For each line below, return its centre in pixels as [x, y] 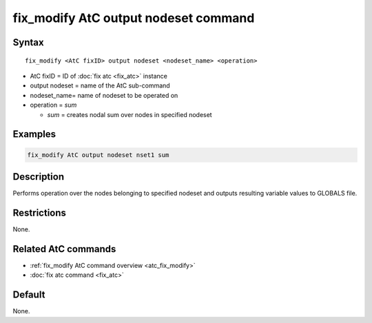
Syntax [28, 42]
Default [29, 295]
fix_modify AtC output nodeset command [134, 18]
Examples [34, 134]
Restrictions [40, 212]
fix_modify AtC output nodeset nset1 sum [98, 155]
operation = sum [53, 105]
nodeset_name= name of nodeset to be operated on [104, 95]
